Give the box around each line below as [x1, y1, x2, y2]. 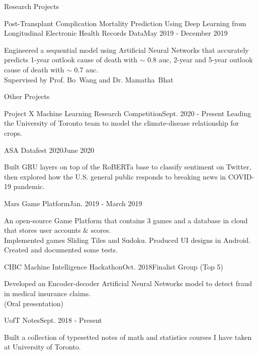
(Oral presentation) [4, 298, 64, 308]
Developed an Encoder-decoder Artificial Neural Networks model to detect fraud [4, 278, 252, 289]
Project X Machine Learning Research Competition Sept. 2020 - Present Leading [4, 108, 251, 118]
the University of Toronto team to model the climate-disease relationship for [4, 118, 239, 128]
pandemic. [13, 181, 45, 192]
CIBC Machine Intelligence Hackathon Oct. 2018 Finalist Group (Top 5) [4, 261, 223, 272]
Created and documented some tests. [4, 244, 118, 255]
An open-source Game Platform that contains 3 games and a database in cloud [4, 215, 248, 225]
